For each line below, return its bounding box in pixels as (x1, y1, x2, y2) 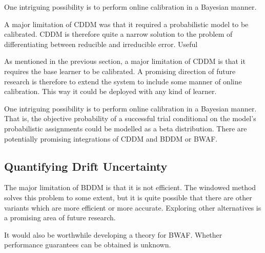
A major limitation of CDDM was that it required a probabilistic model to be (4, 18, 249, 29)
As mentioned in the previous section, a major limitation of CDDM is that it (4, 56, 246, 66)
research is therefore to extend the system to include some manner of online (4, 76, 242, 86)
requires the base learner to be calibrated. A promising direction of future (4, 65, 236, 76)
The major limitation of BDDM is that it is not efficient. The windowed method (4, 182, 256, 193)
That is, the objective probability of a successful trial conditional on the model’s (4, 113, 256, 124)
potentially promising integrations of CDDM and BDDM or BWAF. (4, 133, 218, 144)
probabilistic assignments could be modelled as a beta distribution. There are (4, 123, 247, 133)
